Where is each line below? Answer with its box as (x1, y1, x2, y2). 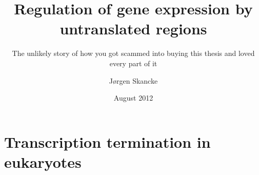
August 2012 (113, 92, 153, 103)
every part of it (109, 57, 157, 68)
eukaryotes (4, 151, 82, 172)
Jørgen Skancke (109, 75, 158, 86)
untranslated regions (59, 18, 207, 39)
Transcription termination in (4, 131, 211, 152)
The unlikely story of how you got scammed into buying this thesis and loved (12, 48, 255, 59)
